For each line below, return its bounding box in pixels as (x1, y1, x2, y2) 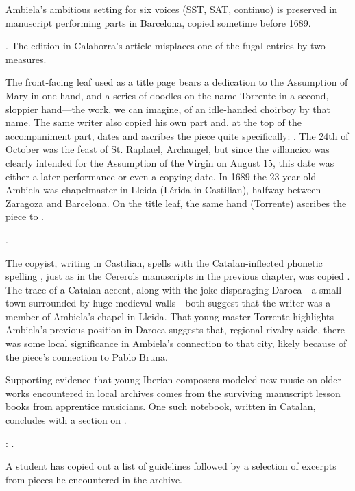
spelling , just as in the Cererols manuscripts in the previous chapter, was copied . (5, 269, 350, 283)
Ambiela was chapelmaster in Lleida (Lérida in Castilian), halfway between (5, 182, 321, 197)
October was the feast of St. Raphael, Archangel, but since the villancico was (5, 142, 330, 156)
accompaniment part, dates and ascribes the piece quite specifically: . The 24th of (5, 128, 349, 143)
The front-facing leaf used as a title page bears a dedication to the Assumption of (5, 75, 348, 89)
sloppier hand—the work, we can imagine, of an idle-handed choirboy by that (5, 101, 330, 116)
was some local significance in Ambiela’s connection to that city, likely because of (5, 336, 347, 350)
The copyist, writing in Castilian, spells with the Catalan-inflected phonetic (5, 255, 323, 270)
